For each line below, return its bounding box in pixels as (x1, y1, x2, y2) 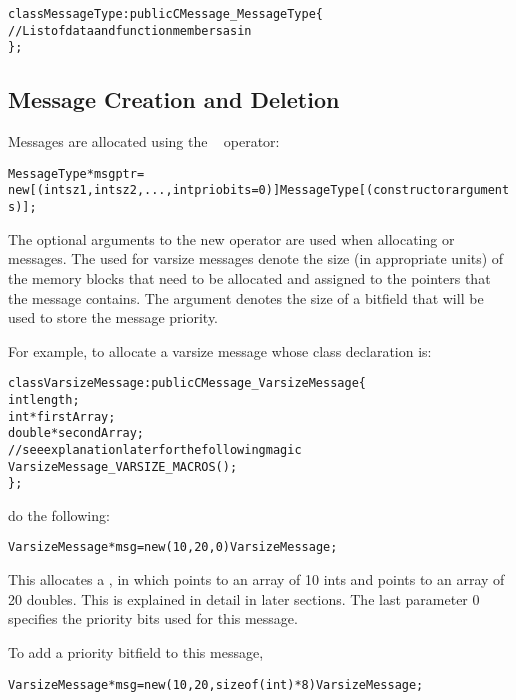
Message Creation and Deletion (8, 84, 340, 115)
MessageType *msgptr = (8, 166, 145, 181)
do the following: (8, 504, 110, 525)
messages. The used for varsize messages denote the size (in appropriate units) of (8, 248, 504, 269)
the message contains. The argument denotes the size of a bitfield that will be (8, 287, 484, 308)
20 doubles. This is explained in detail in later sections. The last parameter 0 (8, 588, 480, 609)
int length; (8, 392, 80, 407)
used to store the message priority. (8, 307, 219, 328)
